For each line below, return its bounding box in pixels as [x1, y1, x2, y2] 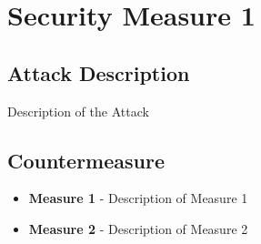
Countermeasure [7, 146, 165, 174]
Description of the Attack [7, 101, 149, 120]
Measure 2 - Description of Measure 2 [28, 219, 248, 238]
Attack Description [7, 58, 190, 86]
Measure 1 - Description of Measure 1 [28, 188, 248, 208]
